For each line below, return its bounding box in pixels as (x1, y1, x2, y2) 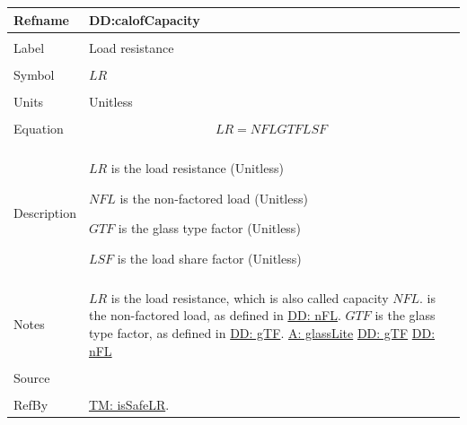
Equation (13, 118, 64, 137)
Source (13, 368, 50, 386)
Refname (13, 10, 69, 29)
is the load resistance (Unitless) (110, 158, 284, 177)
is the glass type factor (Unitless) (118, 219, 301, 238)
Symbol (13, 65, 55, 83)
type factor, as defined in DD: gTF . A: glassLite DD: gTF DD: (88, 324, 436, 343)
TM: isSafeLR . (88, 395, 170, 413)
